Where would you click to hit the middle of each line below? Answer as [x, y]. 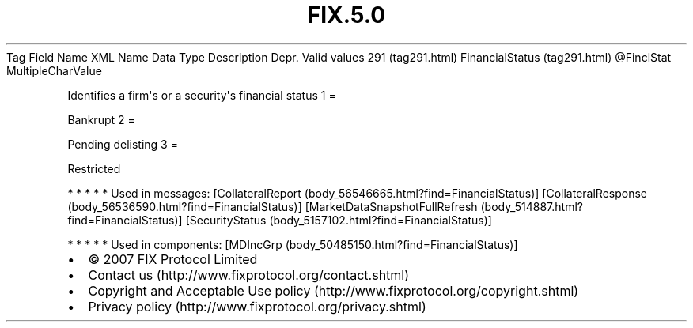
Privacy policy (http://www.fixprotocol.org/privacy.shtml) [257, 306]
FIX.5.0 [346, 15]
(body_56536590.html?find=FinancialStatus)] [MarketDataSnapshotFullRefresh [273, 206]
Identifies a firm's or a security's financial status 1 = [202, 95]
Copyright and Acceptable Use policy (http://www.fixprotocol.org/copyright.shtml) [333, 290]
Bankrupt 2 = [101, 119]
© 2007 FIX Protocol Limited [173, 259]
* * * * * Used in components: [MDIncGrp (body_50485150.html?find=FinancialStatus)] [293, 244]
